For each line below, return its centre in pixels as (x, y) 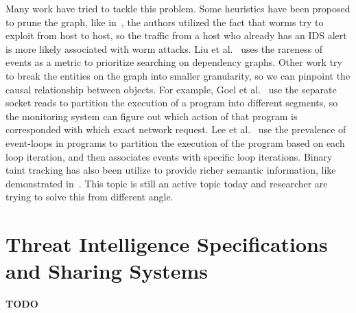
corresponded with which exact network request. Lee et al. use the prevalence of (176, 129)
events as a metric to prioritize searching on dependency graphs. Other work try (174, 62)
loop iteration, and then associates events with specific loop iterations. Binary (169, 156)
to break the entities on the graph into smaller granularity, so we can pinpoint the (178, 75)
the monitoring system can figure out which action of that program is (152, 116)
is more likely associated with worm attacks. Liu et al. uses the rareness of (164, 48)
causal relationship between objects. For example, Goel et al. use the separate (171, 89)
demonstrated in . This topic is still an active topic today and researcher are (167, 183)
